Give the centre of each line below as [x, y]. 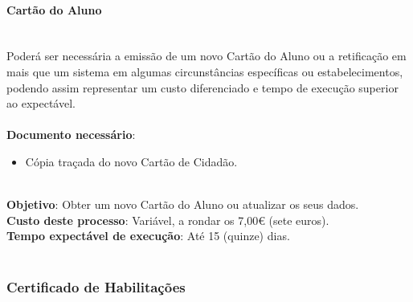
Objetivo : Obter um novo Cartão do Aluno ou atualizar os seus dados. [183, 204]
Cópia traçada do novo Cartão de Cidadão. [131, 161]
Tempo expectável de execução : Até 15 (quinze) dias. [148, 236]
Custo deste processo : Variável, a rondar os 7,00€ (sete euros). [168, 220]
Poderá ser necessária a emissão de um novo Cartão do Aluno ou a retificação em [206, 56]
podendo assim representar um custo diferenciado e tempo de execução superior [202, 87]
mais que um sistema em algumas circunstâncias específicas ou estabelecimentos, [205, 71]
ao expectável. [41, 103]
